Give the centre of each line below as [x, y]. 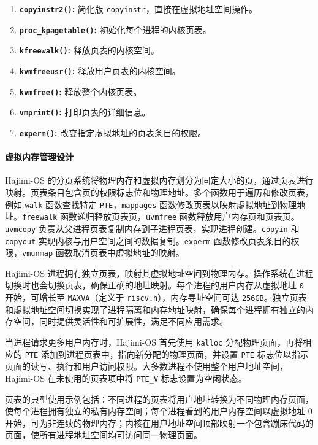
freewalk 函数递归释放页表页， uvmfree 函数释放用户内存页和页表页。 [161, 216]
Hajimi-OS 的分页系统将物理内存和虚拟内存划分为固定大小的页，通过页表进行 [159, 180]
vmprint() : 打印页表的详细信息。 [85, 112]
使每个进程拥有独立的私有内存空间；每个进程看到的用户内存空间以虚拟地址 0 [159, 411]
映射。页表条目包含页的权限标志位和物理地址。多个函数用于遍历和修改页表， [159, 192]
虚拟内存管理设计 [39, 157]
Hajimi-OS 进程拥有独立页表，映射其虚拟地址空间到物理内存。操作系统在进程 [159, 273]
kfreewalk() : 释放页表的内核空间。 [89, 50]
